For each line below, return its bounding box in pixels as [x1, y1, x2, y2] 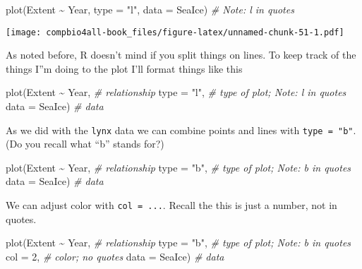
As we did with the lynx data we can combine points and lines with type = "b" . [6, 122, 356, 137]
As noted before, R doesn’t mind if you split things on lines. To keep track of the [6, 47, 356, 62]
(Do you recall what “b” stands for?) [6, 136, 164, 151]
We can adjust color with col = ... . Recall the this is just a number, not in [6, 198, 337, 213]
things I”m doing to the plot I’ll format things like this [6, 61, 243, 76]
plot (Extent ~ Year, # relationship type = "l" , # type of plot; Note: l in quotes [6, 85, 346, 100]
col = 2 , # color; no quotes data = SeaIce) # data [6, 249, 224, 263]
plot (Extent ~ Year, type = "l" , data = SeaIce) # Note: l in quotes [6, 2, 294, 16]
